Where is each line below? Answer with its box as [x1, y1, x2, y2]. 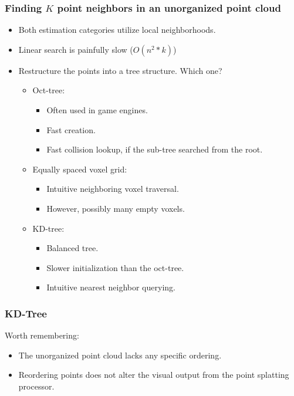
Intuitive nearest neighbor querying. [46, 281, 175, 293]
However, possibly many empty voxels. [46, 202, 185, 214]
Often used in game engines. [46, 104, 148, 116]
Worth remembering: [5, 329, 79, 341]
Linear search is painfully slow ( [18, 43, 133, 55]
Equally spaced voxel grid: [32, 163, 127, 175]
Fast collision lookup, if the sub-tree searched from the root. [46, 143, 263, 155]
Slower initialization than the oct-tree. [46, 261, 184, 273]
